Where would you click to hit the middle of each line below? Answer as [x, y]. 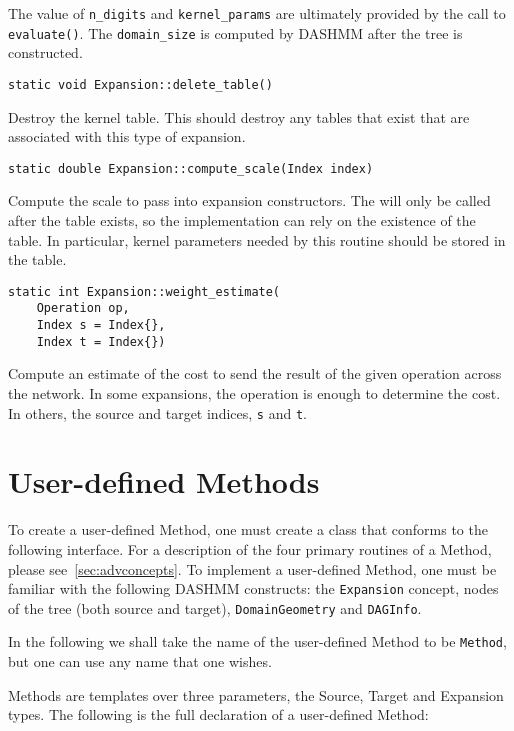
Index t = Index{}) [101, 341]
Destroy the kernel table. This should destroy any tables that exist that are [239, 116]
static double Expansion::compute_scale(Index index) [191, 168]
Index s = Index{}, [101, 325]
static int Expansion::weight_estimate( [144, 291]
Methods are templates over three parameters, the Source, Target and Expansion [256, 694]
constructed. [45, 52]
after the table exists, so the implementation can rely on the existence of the [242, 220]
